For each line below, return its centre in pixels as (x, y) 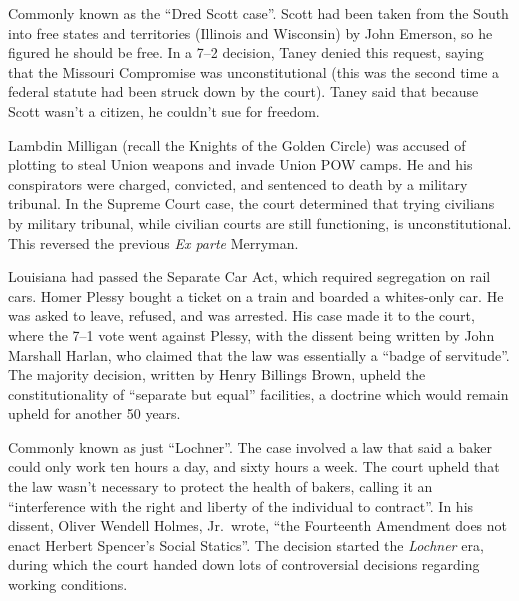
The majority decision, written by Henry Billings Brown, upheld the (217, 374)
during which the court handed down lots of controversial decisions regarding (244, 564)
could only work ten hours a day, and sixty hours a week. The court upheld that (254, 466)
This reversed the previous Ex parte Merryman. (153, 242)
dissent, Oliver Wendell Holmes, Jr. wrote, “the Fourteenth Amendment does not (258, 525)
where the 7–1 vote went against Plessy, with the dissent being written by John (251, 334)
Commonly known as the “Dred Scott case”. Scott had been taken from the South (258, 13)
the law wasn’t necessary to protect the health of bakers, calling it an (220, 486)
